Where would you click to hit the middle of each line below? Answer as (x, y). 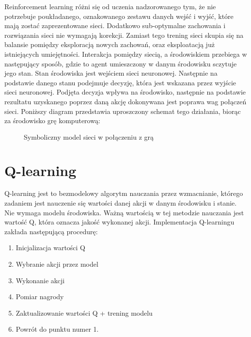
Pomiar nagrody (40, 297)
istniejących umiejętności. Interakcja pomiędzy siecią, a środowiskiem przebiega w (126, 54)
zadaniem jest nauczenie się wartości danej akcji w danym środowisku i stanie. (121, 203)
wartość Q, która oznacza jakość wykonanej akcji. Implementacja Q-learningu (119, 222)
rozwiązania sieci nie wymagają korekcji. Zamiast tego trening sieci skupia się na (124, 35)
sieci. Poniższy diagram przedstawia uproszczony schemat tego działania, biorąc (123, 111)
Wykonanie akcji (40, 280)
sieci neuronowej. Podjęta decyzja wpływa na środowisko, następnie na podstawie (125, 92)
